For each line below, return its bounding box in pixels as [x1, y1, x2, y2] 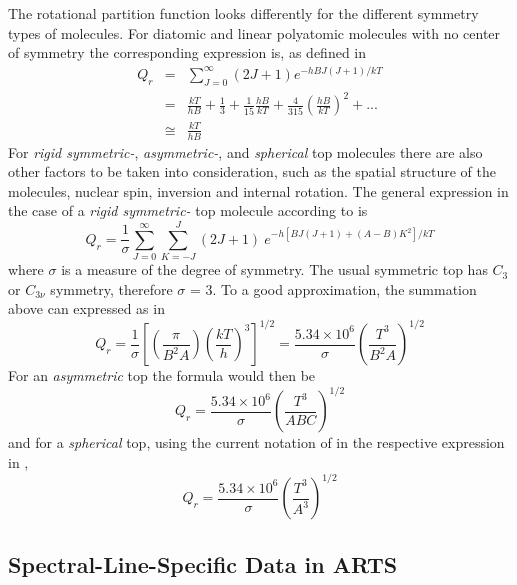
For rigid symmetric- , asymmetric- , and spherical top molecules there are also [8, 141, 483, 162]
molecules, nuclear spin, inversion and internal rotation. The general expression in [8, 180, 509, 201]
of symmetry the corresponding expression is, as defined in [8, 42, 367, 63]
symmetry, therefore [50, 278, 173, 299]
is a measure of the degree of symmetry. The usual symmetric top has [61, 259, 488, 280]
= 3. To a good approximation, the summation [190, 278, 477, 299]
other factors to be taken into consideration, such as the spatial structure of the [8, 161, 496, 182]
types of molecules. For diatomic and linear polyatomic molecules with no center [8, 22, 501, 43]
